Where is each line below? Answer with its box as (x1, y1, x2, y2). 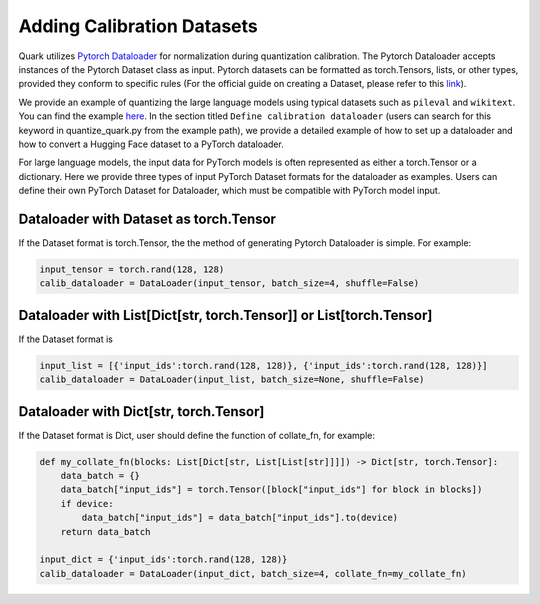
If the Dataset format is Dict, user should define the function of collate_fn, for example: (18, 429, 375, 441)
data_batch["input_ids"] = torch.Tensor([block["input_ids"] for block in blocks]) (60, 484, 483, 495)
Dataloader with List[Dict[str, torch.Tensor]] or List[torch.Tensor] (18, 306, 433, 324)
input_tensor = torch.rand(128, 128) (39, 263, 225, 275)
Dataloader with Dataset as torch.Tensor (18, 210, 277, 227)
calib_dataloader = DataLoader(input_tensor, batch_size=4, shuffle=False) (39, 278, 420, 289)
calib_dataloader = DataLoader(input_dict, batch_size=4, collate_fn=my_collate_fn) (39, 568, 467, 579)
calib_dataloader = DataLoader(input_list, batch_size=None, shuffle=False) (39, 374, 425, 385)
